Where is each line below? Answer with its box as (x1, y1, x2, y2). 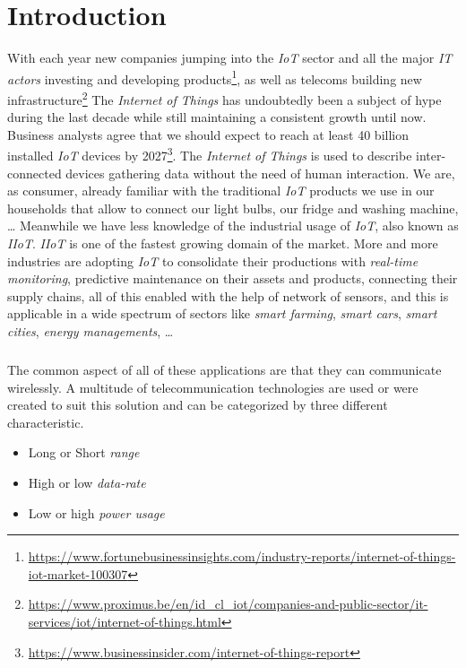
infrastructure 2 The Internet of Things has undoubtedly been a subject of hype (7, 87, 442, 108)
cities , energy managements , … (7, 322, 174, 340)
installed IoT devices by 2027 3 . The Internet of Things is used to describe (7, 143, 412, 165)
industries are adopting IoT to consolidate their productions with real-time (7, 251, 419, 270)
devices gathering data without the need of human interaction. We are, (65, 163, 455, 182)
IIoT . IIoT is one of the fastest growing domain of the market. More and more (7, 234, 438, 253)
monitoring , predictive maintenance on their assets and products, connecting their (7, 269, 458, 288)
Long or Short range (28, 443, 140, 462)
